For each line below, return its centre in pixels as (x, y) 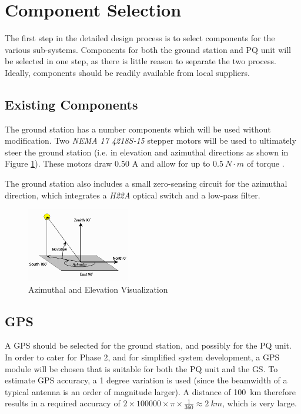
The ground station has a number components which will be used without (138, 129)
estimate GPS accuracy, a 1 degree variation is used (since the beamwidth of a (146, 380)
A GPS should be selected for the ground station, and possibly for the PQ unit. (148, 345)
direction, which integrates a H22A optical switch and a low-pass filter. (133, 195)
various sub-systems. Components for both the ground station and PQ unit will (148, 49)
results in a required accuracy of (63, 403)
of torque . (265, 163)
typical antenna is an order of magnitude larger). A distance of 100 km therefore (150, 391)
